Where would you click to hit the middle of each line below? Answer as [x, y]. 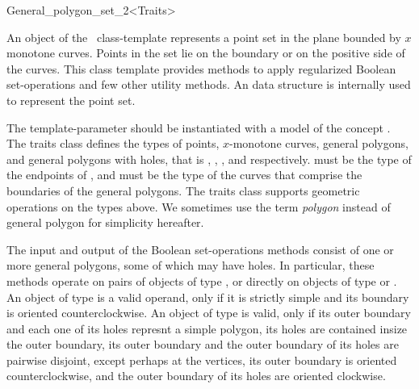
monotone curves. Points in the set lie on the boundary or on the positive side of [206, 53]
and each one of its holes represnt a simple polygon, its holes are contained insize [207, 328]
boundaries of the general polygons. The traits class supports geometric [183, 190]
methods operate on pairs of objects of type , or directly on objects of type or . [202, 280]
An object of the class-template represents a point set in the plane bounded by [204, 37]
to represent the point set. [71, 100]
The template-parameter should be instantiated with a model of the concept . [199, 127]
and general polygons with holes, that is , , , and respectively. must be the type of [209, 159]
